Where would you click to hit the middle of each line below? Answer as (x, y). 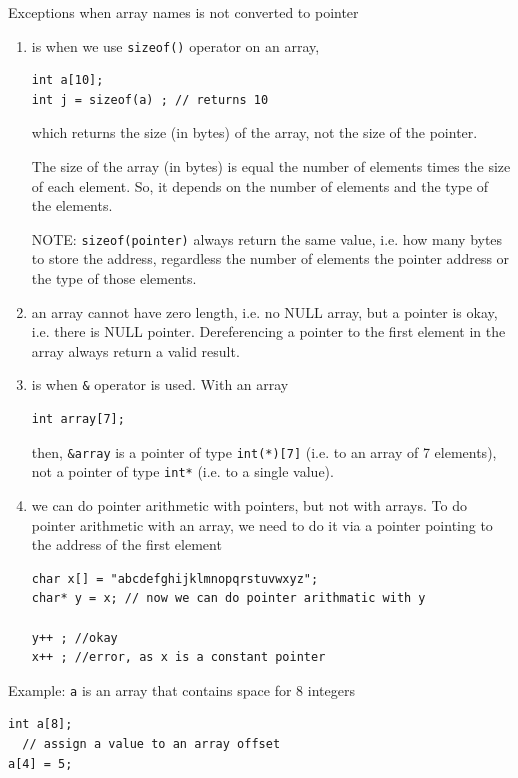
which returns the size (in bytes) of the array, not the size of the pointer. (254, 132)
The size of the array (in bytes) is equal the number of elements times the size (271, 166)
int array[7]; (78, 419)
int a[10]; (67, 80)
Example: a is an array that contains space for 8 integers (181, 689)
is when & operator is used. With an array (160, 384)
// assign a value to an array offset (151, 744)
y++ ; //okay (74, 637)
